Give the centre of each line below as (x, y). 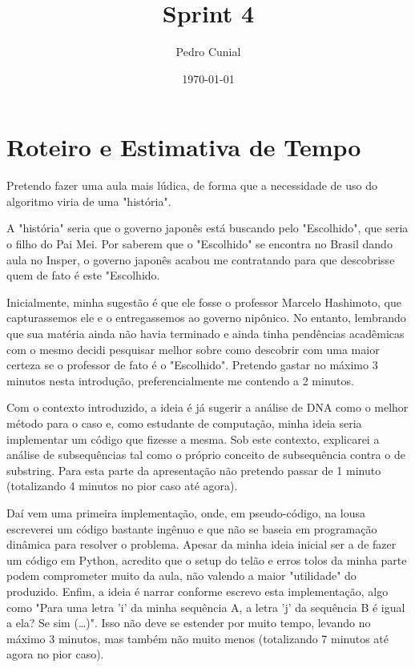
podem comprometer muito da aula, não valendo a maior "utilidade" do (181, 575)
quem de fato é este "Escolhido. (83, 275)
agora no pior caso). (55, 654)
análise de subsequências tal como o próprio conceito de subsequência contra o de (206, 455)
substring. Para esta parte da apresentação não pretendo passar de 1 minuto (194, 470)
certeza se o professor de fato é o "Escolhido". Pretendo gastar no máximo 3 (192, 365)
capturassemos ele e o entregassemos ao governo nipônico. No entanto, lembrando (206, 318)
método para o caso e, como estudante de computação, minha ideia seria (184, 423)
